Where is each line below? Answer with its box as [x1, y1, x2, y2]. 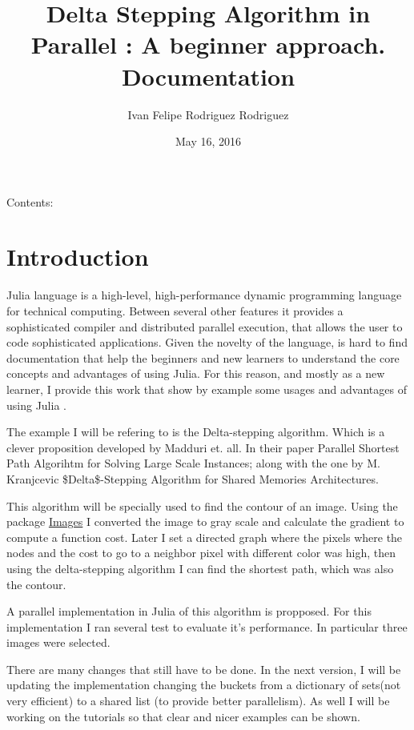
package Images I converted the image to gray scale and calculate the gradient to [6, 513, 404, 530]
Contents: [6, 193, 54, 210]
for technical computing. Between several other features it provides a [6, 303, 344, 319]
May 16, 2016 [175, 133, 242, 150]
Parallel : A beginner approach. [30, 28, 386, 61]
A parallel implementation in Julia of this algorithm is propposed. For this [6, 603, 372, 620]
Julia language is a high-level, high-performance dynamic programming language [6, 287, 402, 303]
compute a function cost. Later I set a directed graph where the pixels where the [6, 528, 403, 545]
